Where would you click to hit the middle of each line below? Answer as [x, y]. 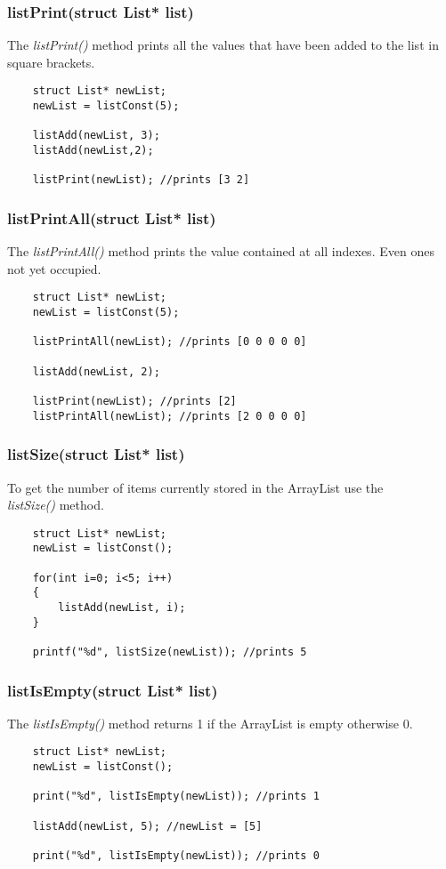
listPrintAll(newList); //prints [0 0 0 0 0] [170, 342]
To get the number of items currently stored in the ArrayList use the [195, 487]
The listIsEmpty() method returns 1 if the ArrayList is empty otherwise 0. [210, 723]
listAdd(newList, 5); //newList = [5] [147, 826]
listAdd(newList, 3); [96, 136]
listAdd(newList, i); [122, 607]
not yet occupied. [54, 268]
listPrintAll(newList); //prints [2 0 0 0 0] [170, 416]
